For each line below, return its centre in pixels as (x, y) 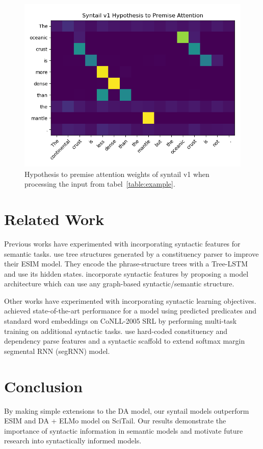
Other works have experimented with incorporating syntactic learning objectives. (130, 300)
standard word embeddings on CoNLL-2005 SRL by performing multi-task (121, 321)
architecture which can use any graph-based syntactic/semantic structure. (119, 284)
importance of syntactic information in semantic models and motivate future (124, 430)
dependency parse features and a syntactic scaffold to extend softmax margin (125, 341)
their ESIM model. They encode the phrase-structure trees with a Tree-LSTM (126, 264)
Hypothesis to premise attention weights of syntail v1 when (117, 174)
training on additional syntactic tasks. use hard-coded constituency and (116, 331)
